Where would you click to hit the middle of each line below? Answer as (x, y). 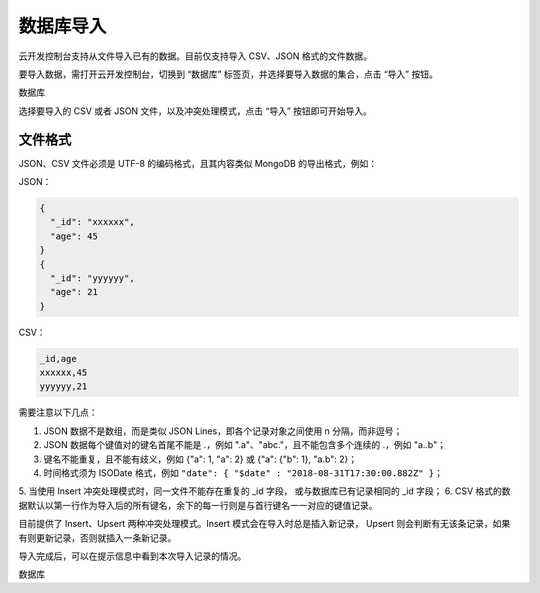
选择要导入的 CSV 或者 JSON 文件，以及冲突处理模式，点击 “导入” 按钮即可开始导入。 (195, 111)
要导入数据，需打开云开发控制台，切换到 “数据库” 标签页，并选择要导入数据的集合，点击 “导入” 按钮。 (228, 74)
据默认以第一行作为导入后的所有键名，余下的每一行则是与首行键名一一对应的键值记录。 (198, 505)
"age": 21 (74, 292)
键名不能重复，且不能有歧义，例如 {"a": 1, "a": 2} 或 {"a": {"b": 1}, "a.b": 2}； (200, 459)
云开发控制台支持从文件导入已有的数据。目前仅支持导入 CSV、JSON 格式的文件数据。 (195, 56)
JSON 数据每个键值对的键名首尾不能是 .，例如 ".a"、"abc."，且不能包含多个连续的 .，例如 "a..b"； (245, 445)
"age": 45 (74, 236)
